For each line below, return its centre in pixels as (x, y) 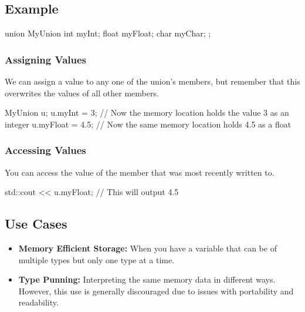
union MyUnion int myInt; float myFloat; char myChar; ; (108, 33)
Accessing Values (45, 150)
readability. (38, 302)
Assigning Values (46, 59)
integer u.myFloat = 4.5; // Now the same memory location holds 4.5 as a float (148, 124)
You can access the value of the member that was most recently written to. (140, 172)
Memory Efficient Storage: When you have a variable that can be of (148, 248)
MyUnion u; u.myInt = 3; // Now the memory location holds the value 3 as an (147, 113)
